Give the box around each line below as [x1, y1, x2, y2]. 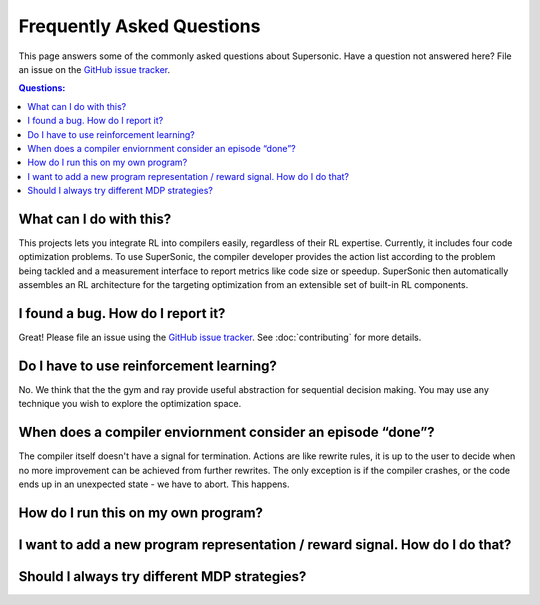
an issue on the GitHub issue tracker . [18, 63, 171, 75]
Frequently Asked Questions [18, 15, 261, 37]
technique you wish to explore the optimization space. [18, 398, 242, 410]
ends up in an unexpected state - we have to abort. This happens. [18, 478, 290, 490]
